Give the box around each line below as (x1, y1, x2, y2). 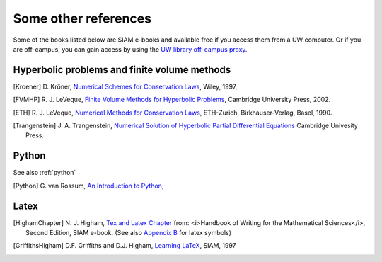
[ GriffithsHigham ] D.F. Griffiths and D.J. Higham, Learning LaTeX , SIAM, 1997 (13, 241, 236, 250)
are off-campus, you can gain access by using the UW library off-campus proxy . (13, 45, 248, 53)
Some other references (13, 11, 152, 26)
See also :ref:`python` (13, 169, 76, 177)
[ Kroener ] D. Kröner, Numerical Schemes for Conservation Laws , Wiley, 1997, (13, 82, 238, 91)
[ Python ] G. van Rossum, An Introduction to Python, (13, 181, 164, 190)
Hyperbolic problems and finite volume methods (13, 64, 231, 76)
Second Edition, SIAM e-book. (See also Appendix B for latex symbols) (25, 229, 231, 237)
